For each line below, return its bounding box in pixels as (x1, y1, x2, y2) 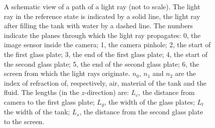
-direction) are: (84, 87, 129, 97)
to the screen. (4, 116, 44, 126)
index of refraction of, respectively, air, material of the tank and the (4, 77, 207, 88)
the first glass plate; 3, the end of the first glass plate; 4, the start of (4, 49, 208, 59)
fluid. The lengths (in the (4, 87, 79, 97)
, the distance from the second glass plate (79, 107, 203, 117)
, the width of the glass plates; (104, 96, 195, 107)
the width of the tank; (4, 107, 70, 117)
